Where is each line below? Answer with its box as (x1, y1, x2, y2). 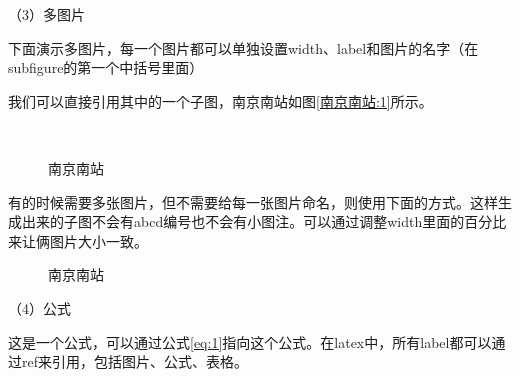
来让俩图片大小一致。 (8, 230, 148, 251)
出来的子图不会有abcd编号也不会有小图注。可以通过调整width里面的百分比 (21, 211, 507, 232)
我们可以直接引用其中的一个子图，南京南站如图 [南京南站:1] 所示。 (8, 90, 433, 111)
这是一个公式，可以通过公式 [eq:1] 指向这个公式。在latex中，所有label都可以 (8, 331, 492, 352)
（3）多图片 (8, 4, 85, 24)
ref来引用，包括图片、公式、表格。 (21, 351, 248, 372)
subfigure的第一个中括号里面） (8, 57, 204, 78)
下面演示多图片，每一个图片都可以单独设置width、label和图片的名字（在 (8, 37, 479, 58)
